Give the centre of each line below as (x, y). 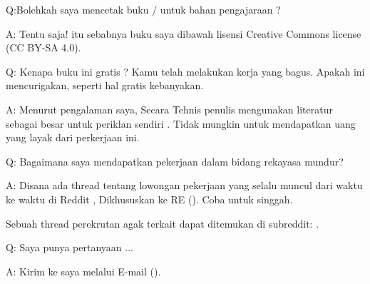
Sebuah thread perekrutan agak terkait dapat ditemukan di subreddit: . (163, 223)
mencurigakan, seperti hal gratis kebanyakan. (105, 85)
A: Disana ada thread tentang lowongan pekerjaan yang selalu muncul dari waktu (184, 185)
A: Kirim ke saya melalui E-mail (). (83, 271)
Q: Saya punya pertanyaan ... (70, 247)
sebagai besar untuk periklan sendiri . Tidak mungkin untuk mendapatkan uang (181, 123)
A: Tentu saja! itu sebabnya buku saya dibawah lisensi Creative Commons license (184, 33)
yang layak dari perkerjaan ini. (73, 137)
